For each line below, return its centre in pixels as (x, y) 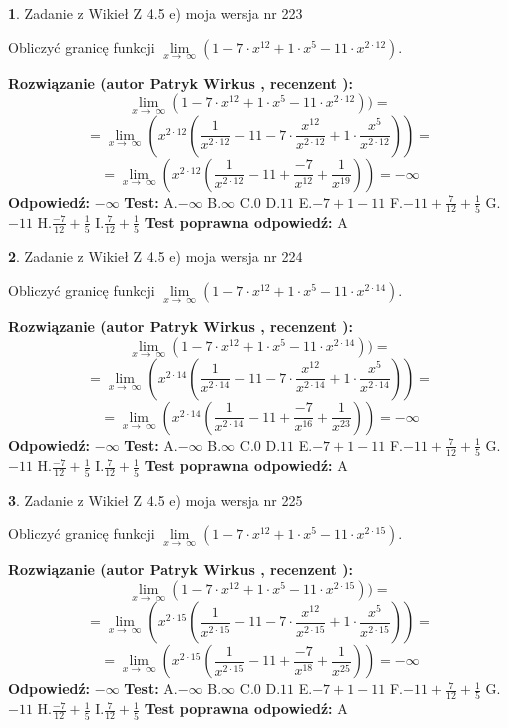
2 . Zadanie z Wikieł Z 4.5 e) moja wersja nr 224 (155, 256)
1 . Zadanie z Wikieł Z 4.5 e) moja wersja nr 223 (155, 13)
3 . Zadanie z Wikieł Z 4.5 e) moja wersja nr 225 (155, 499)
